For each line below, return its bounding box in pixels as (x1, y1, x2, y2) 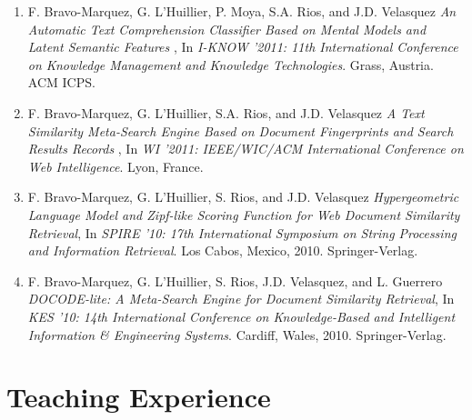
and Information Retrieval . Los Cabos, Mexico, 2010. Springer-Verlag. (27, 241, 418, 260)
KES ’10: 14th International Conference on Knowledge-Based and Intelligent (27, 306, 456, 325)
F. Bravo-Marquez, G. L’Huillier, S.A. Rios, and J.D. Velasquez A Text (27, 103, 425, 122)
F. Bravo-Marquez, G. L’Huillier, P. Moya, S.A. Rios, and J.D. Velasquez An (27, 2, 457, 20)
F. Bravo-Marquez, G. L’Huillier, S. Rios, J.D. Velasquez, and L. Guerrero (27, 271, 443, 290)
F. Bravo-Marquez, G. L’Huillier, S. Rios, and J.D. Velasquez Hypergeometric (27, 187, 459, 206)
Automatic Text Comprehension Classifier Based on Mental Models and (27, 19, 427, 38)
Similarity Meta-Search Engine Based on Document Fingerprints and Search (27, 121, 454, 140)
